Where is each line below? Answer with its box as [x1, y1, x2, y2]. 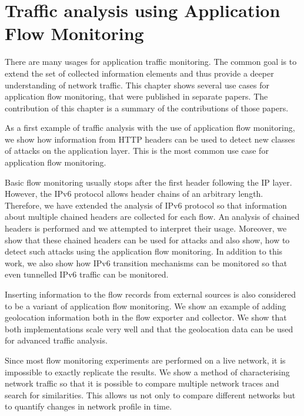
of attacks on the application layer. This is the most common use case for [5, 144, 269, 157]
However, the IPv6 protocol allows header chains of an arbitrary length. [5, 187, 263, 200]
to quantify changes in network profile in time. [5, 400, 172, 412]
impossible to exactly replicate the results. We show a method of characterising [5, 365, 290, 378]
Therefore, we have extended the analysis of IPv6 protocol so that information [5, 199, 287, 211]
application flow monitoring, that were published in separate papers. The [5, 90, 268, 103]
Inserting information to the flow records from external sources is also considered [5, 288, 296, 300]
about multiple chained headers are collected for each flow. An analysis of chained [5, 210, 300, 223]
